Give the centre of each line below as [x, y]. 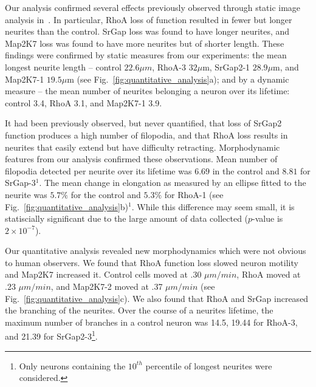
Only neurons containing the [72, 365]
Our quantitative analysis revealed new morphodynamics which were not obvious [156, 251]
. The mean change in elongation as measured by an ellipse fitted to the [173, 183]
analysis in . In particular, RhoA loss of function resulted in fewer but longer [149, 19]
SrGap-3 [20, 183]
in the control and [246, 170]
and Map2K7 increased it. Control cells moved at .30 [103, 274]
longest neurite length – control [63, 67]
